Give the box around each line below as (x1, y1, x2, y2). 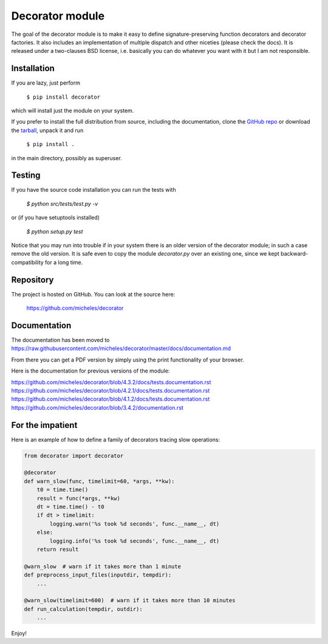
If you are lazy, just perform (11, 79, 81, 86)
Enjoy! (11, 630, 27, 637)
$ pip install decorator (26, 93, 100, 100)
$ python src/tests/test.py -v (26, 200, 98, 207)
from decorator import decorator (24, 452, 124, 459)
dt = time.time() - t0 (36, 503, 104, 510)
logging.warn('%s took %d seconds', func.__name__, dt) (49, 520, 220, 527)
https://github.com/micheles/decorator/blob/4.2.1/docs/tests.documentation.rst (11, 387, 210, 394)
